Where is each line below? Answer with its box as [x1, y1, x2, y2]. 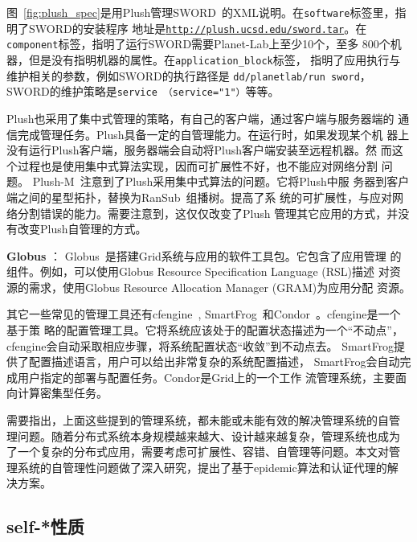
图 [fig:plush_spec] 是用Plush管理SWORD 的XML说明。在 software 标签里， [6, 4, 395, 20]
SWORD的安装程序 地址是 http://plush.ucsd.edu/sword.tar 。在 [28, 19, 367, 36]
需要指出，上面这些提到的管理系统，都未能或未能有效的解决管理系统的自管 [6, 412, 400, 429]
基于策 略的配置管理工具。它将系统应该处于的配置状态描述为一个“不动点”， [6, 322, 403, 339]
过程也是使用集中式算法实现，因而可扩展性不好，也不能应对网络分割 [17, 157, 378, 174]
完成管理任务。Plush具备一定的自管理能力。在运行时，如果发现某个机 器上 [17, 125, 410, 142]
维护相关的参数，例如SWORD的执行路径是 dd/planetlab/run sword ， [6, 67, 371, 84]
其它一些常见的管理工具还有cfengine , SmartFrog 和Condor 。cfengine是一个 [6, 306, 401, 322]
